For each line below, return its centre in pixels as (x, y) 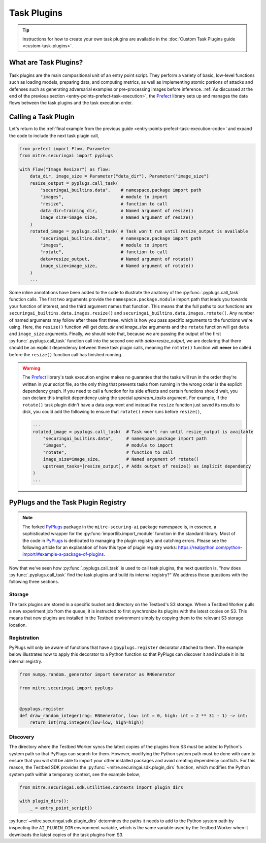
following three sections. (34, 582)
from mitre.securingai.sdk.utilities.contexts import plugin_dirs (101, 787)
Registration (24, 638)
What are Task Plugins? (46, 62)
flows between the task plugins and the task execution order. (71, 103)
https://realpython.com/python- (210, 547)
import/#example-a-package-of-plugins (63, 554)
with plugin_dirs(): (44, 801)
